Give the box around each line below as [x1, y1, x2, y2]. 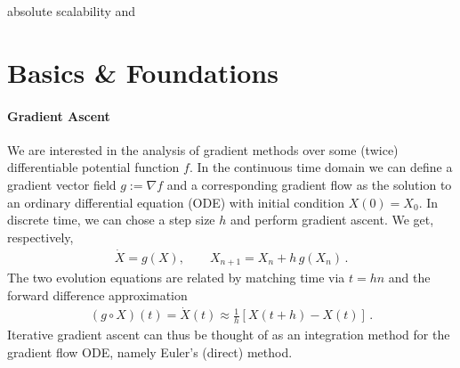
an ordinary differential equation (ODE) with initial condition [7, 192, 344, 211]
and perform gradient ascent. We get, [230, 210, 434, 229]
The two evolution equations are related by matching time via [7, 268, 345, 287]
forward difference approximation [7, 285, 188, 304]
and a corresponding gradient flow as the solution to [166, 175, 452, 193]
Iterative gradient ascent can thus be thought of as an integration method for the [7, 325, 450, 344]
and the [388, 268, 431, 287]
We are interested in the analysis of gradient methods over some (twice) [7, 140, 399, 159]
